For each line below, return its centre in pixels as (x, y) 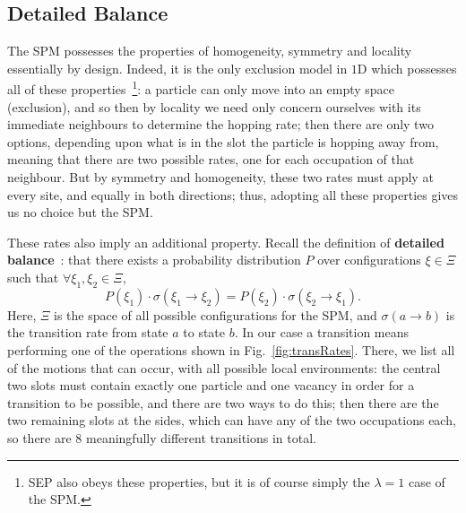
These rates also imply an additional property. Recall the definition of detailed (226, 242)
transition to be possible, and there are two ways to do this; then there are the (223, 402)
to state (204, 332)
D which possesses (407, 68)
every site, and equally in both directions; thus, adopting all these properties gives (233, 194)
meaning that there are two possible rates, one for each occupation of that (211, 159)
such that (33, 277)
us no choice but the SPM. (80, 212)
